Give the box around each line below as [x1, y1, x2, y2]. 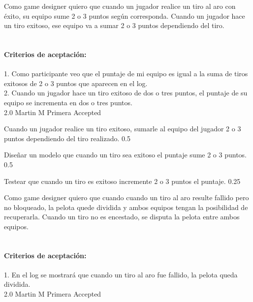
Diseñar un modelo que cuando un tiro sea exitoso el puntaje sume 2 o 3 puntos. [4, 150, 247, 160]
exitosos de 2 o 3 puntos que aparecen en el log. [4, 78, 148, 88]
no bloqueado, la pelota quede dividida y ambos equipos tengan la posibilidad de [4, 202, 248, 212]
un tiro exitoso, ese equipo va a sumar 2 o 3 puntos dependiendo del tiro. [4, 20, 224, 30]
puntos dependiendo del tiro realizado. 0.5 [4, 133, 130, 143]
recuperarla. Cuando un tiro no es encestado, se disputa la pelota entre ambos [4, 211, 240, 222]
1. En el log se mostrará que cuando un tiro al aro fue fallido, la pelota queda [4, 269, 238, 279]
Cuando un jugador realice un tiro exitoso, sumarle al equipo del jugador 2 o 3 [4, 123, 241, 134]
